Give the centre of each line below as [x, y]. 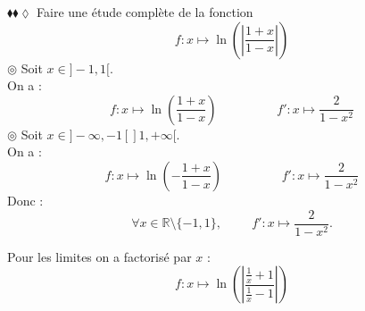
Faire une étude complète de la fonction [145, 12]
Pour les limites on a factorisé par [100, 256]
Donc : [25, 200]
